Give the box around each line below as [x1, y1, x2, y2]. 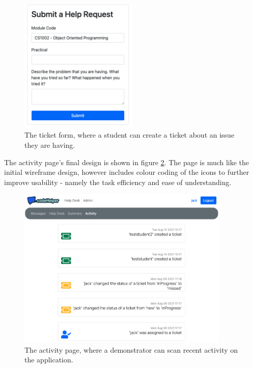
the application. [24, 354, 73, 365]
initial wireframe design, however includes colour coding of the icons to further [4, 167, 249, 177]
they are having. [24, 140, 75, 150]
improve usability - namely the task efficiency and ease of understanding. [4, 176, 232, 187]
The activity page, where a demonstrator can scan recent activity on [24, 344, 238, 355]
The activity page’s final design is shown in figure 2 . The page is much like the [4, 156, 249, 167]
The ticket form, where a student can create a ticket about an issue [24, 129, 235, 140]
